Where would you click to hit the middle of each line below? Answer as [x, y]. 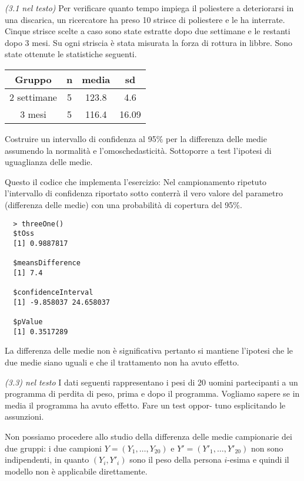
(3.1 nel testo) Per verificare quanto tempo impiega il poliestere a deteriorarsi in [149, 8]
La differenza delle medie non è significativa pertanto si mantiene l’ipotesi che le [149, 350]
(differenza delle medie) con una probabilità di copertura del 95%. [123, 204]
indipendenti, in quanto [47, 459]
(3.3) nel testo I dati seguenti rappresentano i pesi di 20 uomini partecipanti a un [151, 382]
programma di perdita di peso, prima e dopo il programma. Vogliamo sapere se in [152, 393]
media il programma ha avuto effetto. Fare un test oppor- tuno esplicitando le [145, 405]
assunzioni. [24, 416]
